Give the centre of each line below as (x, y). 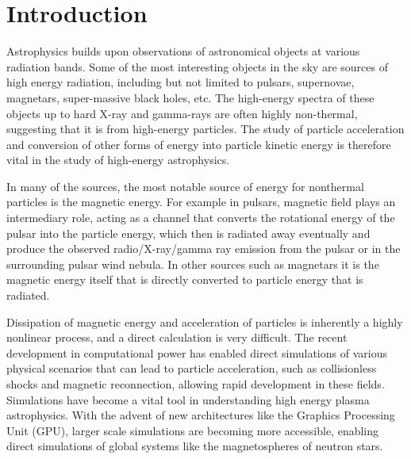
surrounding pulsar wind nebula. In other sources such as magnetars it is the (193, 264)
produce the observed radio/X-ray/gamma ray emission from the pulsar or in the (204, 249)
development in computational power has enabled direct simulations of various (197, 352)
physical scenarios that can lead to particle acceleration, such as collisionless (192, 368)
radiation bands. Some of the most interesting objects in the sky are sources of (197, 66)
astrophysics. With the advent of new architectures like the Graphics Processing (201, 415)
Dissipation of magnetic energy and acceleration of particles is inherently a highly (205, 321)
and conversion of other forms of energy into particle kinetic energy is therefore (199, 144)
